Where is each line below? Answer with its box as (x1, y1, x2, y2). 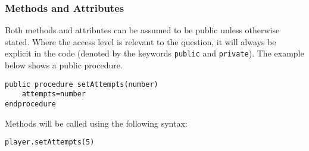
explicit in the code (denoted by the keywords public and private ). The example (5, 47, 304, 59)
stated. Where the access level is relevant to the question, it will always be (5, 35, 276, 48)
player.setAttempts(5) (5, 138, 95, 147)
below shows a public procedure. (5, 59, 123, 71)
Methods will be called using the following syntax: (5, 117, 188, 129)
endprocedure (5, 99, 56, 108)
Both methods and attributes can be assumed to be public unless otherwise (5, 24, 280, 36)
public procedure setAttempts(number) (5, 80, 158, 89)
